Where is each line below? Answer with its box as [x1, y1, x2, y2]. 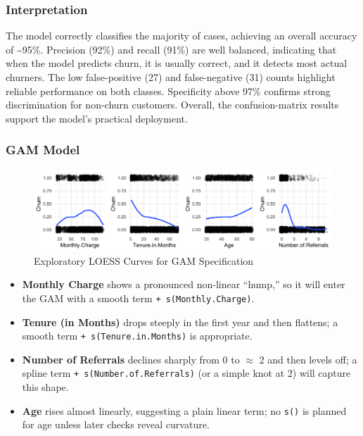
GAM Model [6, 141, 80, 158]
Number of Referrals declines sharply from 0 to [22, 351, 240, 366]
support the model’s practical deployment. [6, 111, 188, 125]
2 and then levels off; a [259, 351, 357, 366]
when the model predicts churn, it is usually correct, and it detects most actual [6, 56, 348, 70]
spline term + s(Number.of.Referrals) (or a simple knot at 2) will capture [22, 366, 351, 380]
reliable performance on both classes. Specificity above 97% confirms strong [6, 83, 331, 98]
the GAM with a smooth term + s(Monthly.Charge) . [22, 290, 255, 305]
